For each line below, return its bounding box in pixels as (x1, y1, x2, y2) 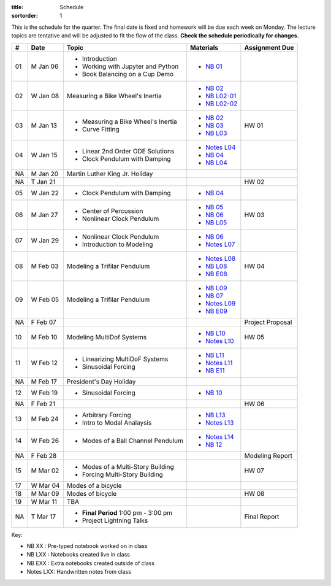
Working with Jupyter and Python (82, 62, 179, 71)
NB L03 (205, 129, 227, 137)
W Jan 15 (31, 150, 58, 159)
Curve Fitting (82, 125, 120, 133)
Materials (190, 43, 219, 52)
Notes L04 (205, 143, 236, 152)
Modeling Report (244, 451, 293, 460)
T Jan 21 (31, 177, 56, 186)
